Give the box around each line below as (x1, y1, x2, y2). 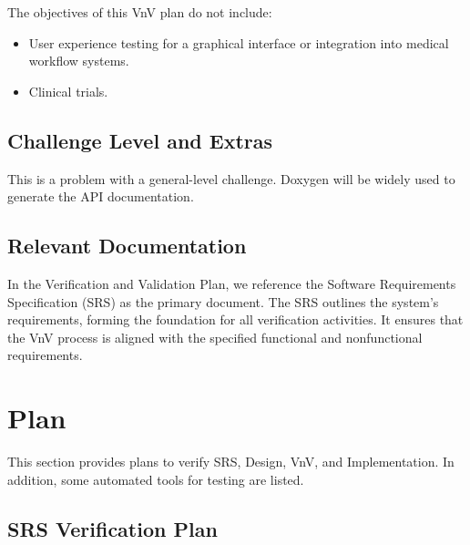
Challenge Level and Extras (7, 126, 273, 154)
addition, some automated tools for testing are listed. (7, 469, 304, 488)
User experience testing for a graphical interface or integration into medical (28, 33, 449, 52)
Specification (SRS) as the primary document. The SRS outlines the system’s (7, 292, 439, 311)
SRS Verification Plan (7, 514, 218, 542)
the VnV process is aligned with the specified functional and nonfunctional (7, 327, 423, 346)
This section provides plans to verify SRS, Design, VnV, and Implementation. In (7, 452, 455, 471)
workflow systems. (28, 51, 129, 70)
